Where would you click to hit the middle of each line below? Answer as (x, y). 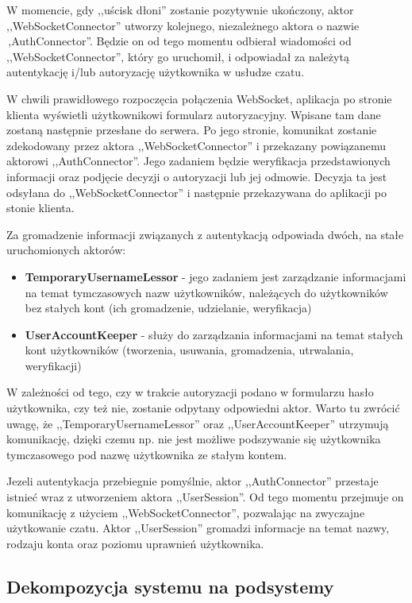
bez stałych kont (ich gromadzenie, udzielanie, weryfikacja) (168, 308)
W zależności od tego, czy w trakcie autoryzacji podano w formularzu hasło (190, 392)
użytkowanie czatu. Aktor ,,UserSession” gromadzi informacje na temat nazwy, (198, 528)
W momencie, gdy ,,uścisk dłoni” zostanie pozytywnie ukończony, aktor (180, 10)
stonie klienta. (40, 208)
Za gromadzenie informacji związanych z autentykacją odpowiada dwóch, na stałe (205, 234)
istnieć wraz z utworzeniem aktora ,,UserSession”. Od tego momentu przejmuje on (205, 497)
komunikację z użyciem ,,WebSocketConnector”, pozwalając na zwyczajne (186, 512)
